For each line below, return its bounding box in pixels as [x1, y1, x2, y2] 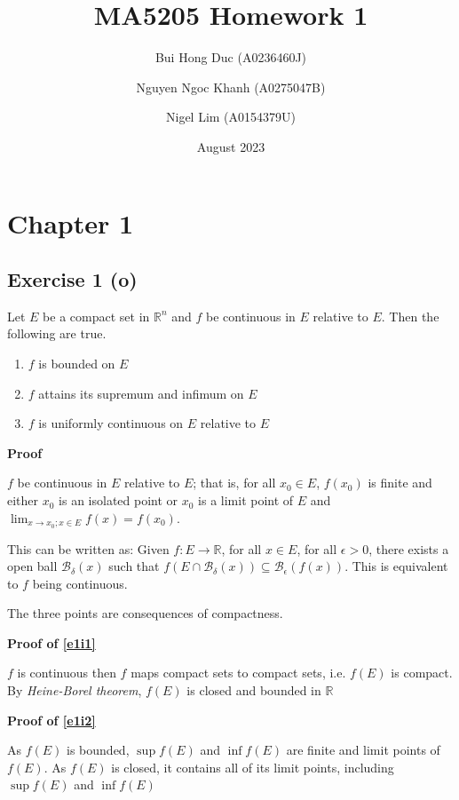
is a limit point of [198, 491, 294, 510]
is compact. [391, 663, 453, 682]
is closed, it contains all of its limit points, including [111, 757, 394, 776]
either [7, 491, 39, 510]
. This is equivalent [344, 557, 448, 575]
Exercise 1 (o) [7, 265, 138, 293]
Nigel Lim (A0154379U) [165, 107, 297, 126]
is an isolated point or [59, 491, 178, 510]
